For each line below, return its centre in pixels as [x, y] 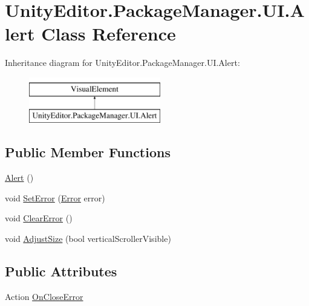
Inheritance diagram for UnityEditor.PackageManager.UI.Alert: [122, 63]
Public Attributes [61, 271]
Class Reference [109, 34]
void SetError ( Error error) [55, 197]
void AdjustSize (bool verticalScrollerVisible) [88, 239]
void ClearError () [39, 218]
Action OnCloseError [44, 296]
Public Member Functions [88, 152]
